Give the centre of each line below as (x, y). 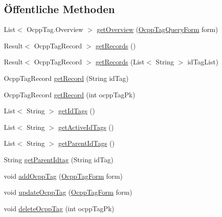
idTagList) (203, 62)
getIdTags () (77, 111)
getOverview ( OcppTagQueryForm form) (157, 29)
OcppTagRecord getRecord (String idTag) (66, 78)
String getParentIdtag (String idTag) (59, 159)
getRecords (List (120, 62)
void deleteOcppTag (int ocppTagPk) (59, 208)
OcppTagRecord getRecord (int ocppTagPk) (70, 94)
